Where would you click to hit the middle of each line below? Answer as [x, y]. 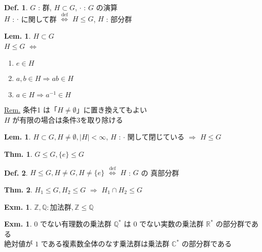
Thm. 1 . [18, 153]
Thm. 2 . [18, 189]
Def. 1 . [16, 7]
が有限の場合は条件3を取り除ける [68, 119]
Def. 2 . [16, 172]
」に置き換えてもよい [112, 110]
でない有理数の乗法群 [76, 224]
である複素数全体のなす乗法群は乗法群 [105, 244]
